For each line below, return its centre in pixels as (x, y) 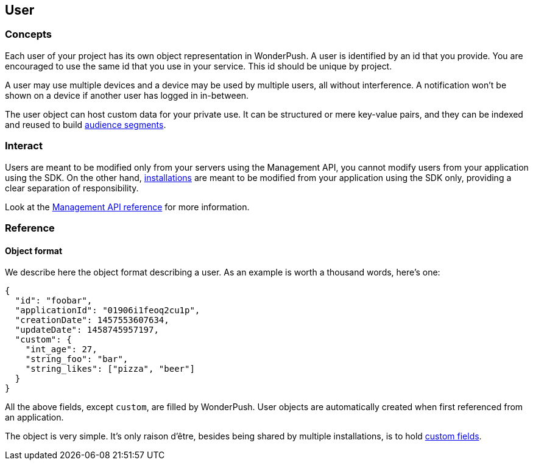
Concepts (29, 34)
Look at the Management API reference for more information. (127, 207)
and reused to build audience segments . (86, 124)
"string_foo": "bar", (77, 359)
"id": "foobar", (54, 301)
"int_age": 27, (61, 350)
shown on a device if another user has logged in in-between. (127, 95)
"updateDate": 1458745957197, (87, 330)
